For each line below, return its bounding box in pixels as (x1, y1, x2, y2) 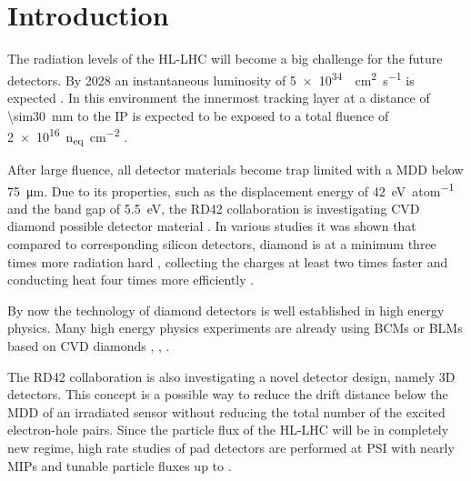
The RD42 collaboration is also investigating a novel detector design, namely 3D (7, 366, 456, 386)
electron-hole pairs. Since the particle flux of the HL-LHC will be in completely (7, 420, 449, 439)
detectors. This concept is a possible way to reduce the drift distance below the (7, 385, 448, 404)
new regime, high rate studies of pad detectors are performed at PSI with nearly (7, 437, 455, 456)
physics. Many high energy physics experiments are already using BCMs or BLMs (7, 318, 463, 337)
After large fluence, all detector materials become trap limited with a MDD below (7, 159, 464, 178)
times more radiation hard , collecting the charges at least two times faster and (7, 252, 448, 271)
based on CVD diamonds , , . (7, 336, 170, 355)
